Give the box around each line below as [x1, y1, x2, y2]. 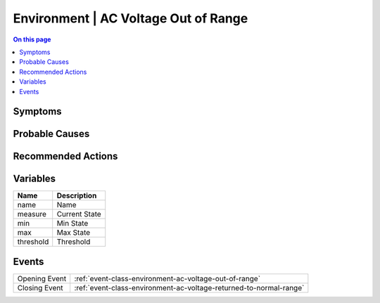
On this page [13, 35, 51, 44]
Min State [56, 219, 89, 228]
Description [56, 191, 97, 200]
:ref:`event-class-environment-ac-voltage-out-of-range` [74, 273, 260, 283]
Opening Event [17, 273, 67, 283]
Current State [56, 209, 101, 219]
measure [17, 209, 47, 219]
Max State [56, 228, 91, 238]
